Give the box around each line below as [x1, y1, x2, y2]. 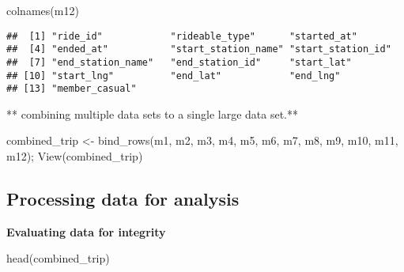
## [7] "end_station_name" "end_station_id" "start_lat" [6, 56, 352, 68]
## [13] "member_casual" [6, 83, 137, 95]
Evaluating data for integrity [6, 223, 166, 240]
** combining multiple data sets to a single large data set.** [6, 105, 298, 122]
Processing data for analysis [6, 187, 240, 211]
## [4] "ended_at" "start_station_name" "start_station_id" [6, 43, 391, 55]
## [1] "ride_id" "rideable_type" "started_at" [6, 30, 357, 42]
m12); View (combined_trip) [6, 148, 143, 164]
